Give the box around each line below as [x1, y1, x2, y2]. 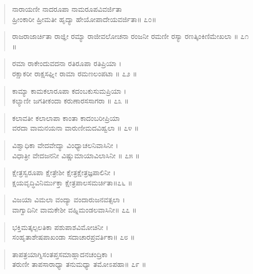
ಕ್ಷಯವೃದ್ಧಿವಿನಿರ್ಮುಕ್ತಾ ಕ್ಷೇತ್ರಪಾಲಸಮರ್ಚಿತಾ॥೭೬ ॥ [12, 177, 132, 187]
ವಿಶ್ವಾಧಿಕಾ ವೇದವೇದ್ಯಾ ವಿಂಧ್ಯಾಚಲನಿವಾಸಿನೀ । [12, 139, 119, 150]
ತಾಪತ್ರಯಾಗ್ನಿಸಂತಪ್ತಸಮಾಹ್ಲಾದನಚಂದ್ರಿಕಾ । [12, 248, 113, 259]
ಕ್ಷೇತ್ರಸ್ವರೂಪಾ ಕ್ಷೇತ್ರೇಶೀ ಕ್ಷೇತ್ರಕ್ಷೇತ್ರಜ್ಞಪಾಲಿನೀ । [12, 167, 116, 178]
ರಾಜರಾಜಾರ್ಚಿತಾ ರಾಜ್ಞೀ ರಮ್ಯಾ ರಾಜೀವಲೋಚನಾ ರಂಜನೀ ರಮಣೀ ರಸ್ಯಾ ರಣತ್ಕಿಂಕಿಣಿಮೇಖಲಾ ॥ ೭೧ [12, 31, 249, 41]
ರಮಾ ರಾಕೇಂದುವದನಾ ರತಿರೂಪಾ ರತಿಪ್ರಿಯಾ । [12, 58, 122, 69]
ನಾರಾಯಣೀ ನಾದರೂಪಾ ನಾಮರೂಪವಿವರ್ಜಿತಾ [12, 4, 122, 14]
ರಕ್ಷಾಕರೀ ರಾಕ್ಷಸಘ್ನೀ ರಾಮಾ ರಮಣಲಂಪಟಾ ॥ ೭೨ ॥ [12, 68, 137, 78]
